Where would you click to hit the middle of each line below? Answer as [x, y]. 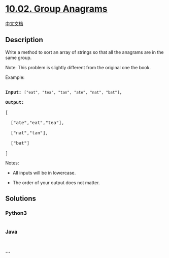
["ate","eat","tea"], [37, 122]
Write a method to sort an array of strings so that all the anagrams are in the [84, 52]
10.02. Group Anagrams [56, 9]
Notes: [12, 163]
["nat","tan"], [29, 133]
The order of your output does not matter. [56, 182]
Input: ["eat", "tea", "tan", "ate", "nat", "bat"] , [64, 92]
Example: [15, 77]
